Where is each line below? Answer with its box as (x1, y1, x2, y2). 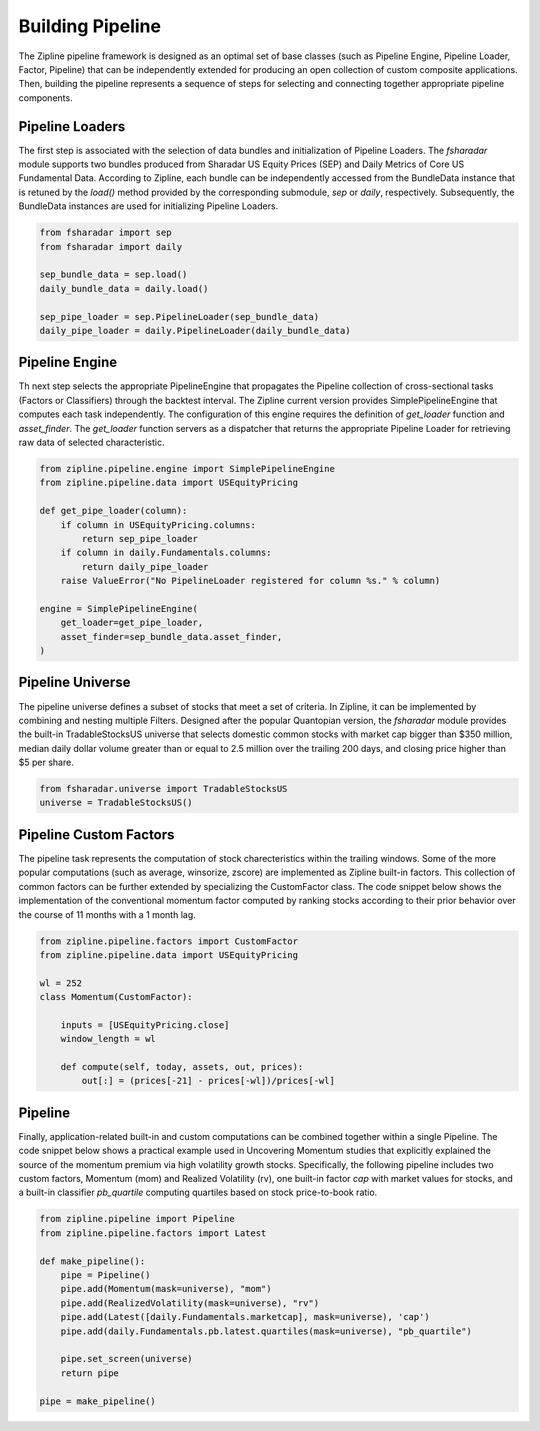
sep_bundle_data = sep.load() (39, 269, 188, 280)
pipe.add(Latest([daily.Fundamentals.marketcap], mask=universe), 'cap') (60, 1311, 430, 1323)
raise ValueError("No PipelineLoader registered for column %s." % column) (60, 575, 441, 587)
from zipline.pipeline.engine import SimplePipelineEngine (39, 463, 335, 474)
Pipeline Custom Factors (18, 826, 175, 843)
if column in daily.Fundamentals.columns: (60, 547, 272, 559)
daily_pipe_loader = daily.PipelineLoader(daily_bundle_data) (39, 325, 351, 336)
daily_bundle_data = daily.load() (39, 283, 209, 294)
